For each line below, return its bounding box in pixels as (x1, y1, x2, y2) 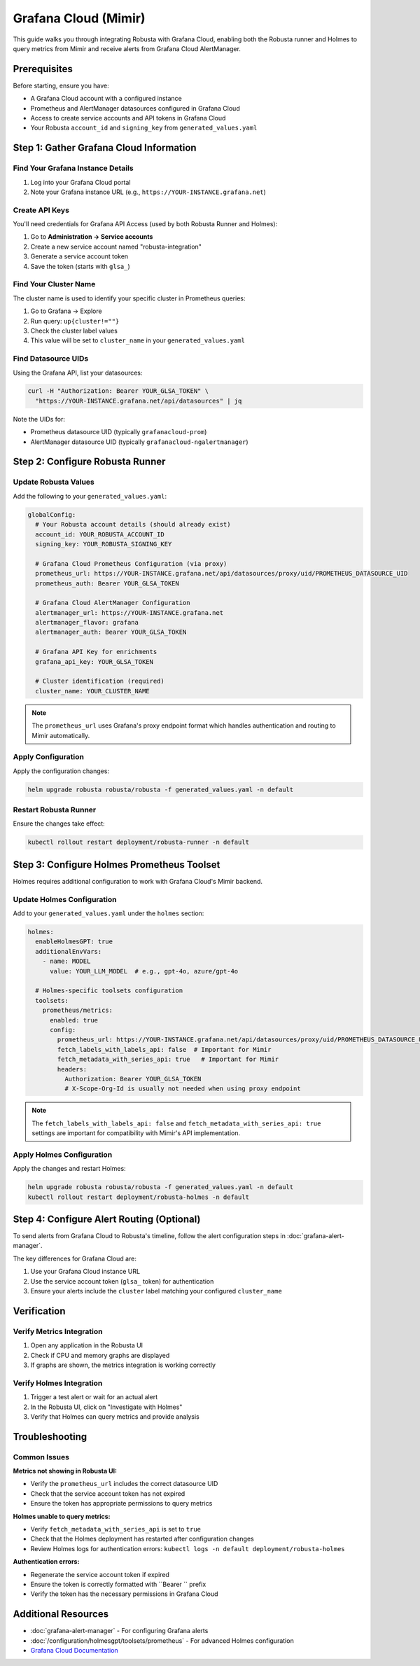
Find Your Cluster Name (13, 279, 96, 289)
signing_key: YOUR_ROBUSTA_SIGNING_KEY (35, 540, 172, 548)
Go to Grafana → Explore (30, 307, 102, 315)
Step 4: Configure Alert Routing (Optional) (13, 1213, 201, 1225)
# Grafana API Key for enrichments (35, 648, 157, 656)
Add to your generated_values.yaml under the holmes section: (13, 909, 204, 917)
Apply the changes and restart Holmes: (13, 1165, 126, 1173)
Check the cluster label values (30, 326, 118, 335)
